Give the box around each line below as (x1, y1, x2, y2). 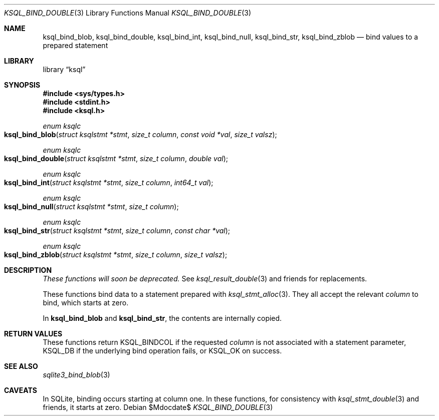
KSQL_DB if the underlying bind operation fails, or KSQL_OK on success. (43, 346, 282, 355)
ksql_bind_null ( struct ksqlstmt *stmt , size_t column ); (4, 202, 179, 211)
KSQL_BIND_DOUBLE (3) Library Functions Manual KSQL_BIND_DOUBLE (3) (4, 9, 252, 17)
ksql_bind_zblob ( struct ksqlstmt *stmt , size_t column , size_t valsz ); (4, 250, 228, 259)
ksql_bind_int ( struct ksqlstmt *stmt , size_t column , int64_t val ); (4, 178, 213, 187)
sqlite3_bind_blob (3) (43, 370, 110, 379)
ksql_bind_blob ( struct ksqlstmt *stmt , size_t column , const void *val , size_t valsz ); (4, 130, 277, 139)
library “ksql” (43, 65, 86, 74)
